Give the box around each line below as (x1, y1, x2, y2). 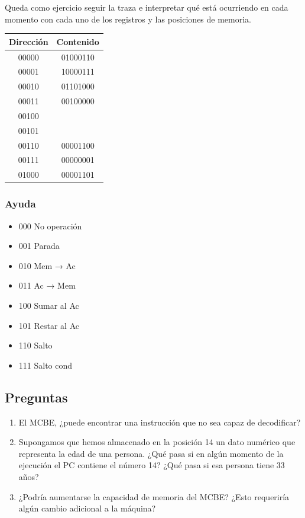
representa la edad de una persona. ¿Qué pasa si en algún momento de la (18, 447, 284, 459)
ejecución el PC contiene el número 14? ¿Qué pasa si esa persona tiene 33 (18, 459, 285, 471)
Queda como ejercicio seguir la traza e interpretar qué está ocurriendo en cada (5, 1, 288, 13)
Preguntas (5, 388, 68, 406)
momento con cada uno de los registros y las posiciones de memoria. (5, 12, 252, 25)
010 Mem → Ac (18, 259, 76, 271)
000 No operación (18, 219, 82, 232)
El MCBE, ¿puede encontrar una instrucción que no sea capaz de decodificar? (18, 415, 301, 428)
